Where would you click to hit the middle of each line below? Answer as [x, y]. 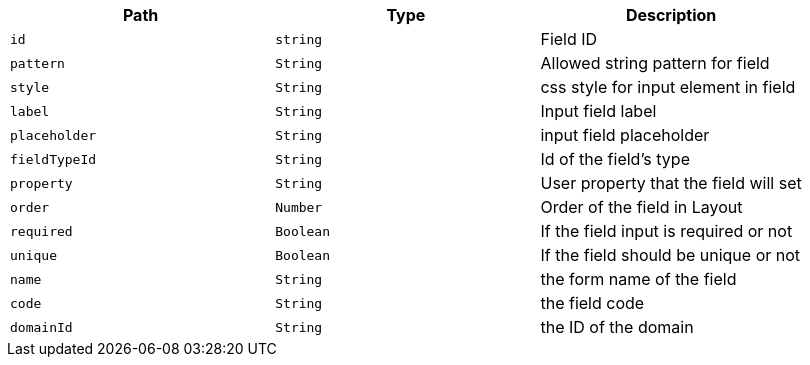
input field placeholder [625, 135]
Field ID [569, 39]
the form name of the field [638, 279]
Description [671, 15]
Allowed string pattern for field [655, 63]
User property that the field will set [671, 183]
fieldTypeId [53, 159]
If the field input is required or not [666, 231]
